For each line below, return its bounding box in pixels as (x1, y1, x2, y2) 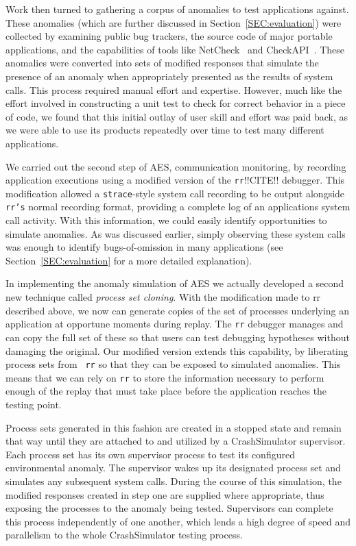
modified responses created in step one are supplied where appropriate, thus (5, 487, 324, 501)
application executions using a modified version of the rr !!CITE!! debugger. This (5, 173, 345, 187)
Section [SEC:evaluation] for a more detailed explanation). (5, 253, 252, 267)
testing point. (5, 397, 62, 411)
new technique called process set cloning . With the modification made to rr (5, 290, 321, 304)
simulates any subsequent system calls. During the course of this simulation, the (5, 473, 342, 488)
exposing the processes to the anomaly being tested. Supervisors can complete (5, 501, 333, 515)
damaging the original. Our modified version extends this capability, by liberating (5, 343, 348, 358)
